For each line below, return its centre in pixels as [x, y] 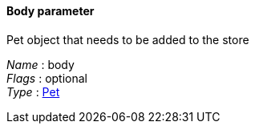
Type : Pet [33, 91]
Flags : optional [47, 78]
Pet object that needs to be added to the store [128, 39]
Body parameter [51, 11]
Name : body [40, 64]
